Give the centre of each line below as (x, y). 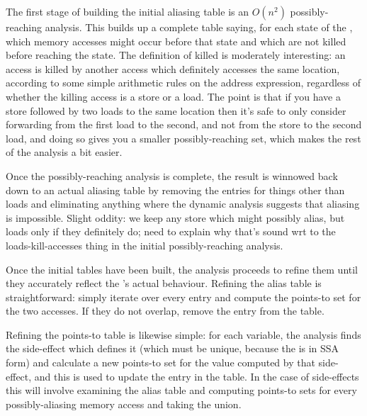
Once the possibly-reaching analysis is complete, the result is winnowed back (172, 175)
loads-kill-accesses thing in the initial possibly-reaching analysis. (145, 245)
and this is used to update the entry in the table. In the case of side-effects (197, 376)
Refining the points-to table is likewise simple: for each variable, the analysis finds (183, 334)
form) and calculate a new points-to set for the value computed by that (160, 362)
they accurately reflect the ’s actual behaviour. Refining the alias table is (164, 283)
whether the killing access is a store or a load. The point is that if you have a (173, 96)
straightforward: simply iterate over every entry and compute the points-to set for (183, 297)
